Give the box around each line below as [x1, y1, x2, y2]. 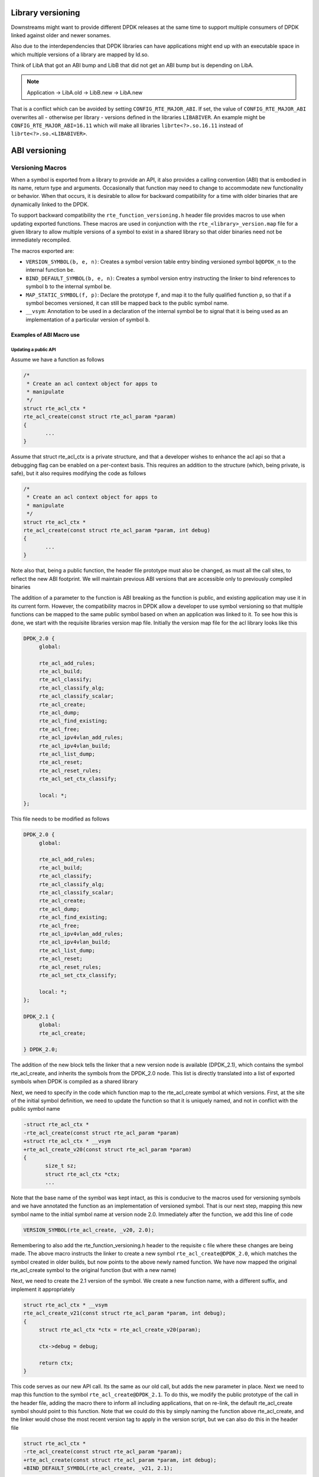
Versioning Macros [11, 164, 67, 172]
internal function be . [25, 266, 75, 274]
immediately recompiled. [11, 236, 71, 243]
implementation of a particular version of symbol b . [25, 316, 150, 323]
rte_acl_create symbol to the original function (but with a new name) [11, 1267, 177, 1273]
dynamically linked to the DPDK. [11, 201, 89, 208]
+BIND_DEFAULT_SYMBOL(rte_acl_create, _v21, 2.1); [23, 1465, 174, 1471]
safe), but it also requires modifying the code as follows [11, 470, 147, 477]
